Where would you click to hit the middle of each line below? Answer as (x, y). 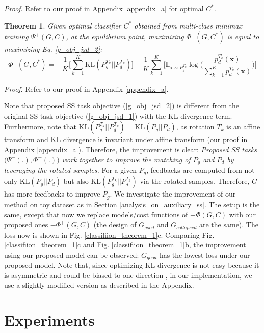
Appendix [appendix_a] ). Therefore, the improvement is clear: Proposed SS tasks (130, 149)
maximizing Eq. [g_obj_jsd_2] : (53, 49)
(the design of (115, 224)
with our (242, 214)
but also (76, 181)
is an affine (243, 127)
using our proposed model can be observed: (72, 254)
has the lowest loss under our (205, 254)
